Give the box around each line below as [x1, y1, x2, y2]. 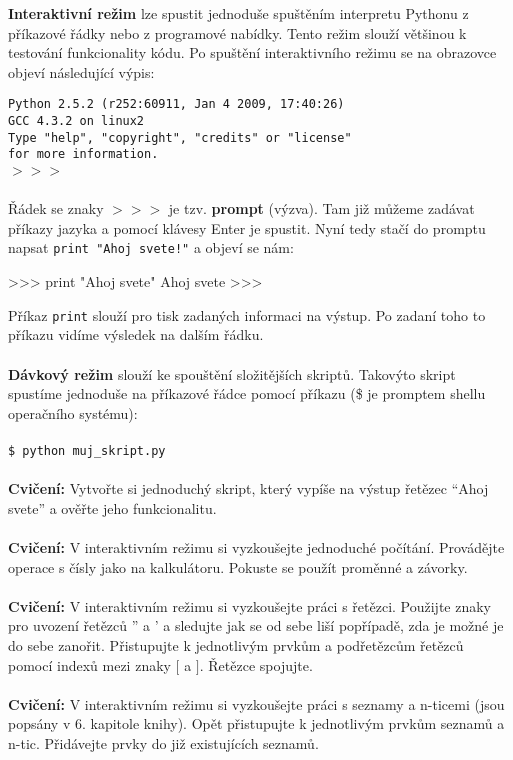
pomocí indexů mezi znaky [8, 654, 171, 675]
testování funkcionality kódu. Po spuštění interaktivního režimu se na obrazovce [8, 42, 497, 63]
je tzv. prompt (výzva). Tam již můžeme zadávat [168, 198, 475, 219]
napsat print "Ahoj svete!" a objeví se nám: [8, 237, 294, 258]
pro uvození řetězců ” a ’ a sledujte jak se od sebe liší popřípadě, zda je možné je [8, 615, 504, 636]
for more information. [8, 147, 159, 162]
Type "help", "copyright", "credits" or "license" [8, 130, 352, 145]
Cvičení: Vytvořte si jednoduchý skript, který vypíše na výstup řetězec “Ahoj [8, 478, 489, 499]
